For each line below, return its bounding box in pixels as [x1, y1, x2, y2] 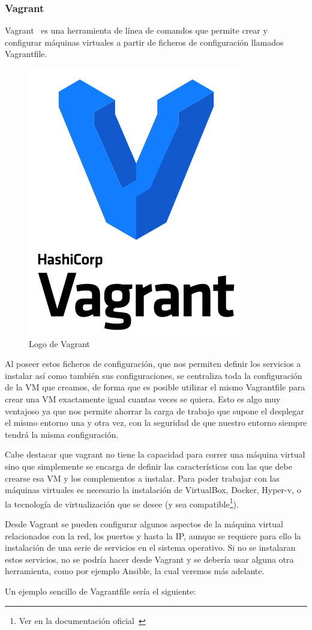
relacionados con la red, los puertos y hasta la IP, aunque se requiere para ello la [5, 529, 301, 542]
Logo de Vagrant [29, 337, 90, 350]
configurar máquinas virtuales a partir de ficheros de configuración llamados [5, 35, 284, 48]
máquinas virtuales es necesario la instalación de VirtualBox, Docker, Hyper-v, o [5, 483, 301, 496]
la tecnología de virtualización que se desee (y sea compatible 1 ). [5, 495, 239, 510]
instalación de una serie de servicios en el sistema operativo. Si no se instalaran [5, 541, 296, 554]
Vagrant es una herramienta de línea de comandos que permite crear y [5, 24, 268, 37]
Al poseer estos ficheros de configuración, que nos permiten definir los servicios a [5, 357, 301, 370]
